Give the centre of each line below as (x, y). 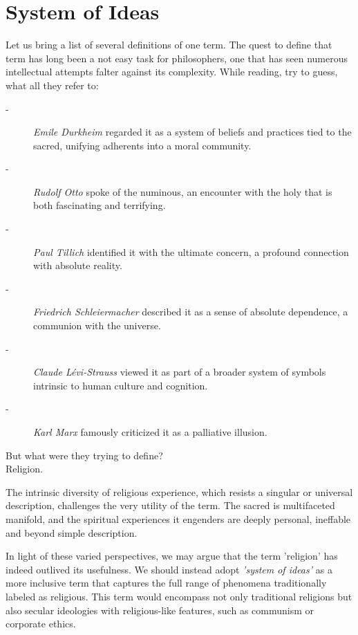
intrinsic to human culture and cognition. (121, 385)
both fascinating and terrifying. (100, 205)
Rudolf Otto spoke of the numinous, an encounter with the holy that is (183, 191)
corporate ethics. (41, 624)
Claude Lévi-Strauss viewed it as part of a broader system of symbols (180, 372)
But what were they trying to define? (84, 455)
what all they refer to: (52, 85)
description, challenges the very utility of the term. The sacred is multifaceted (170, 505)
